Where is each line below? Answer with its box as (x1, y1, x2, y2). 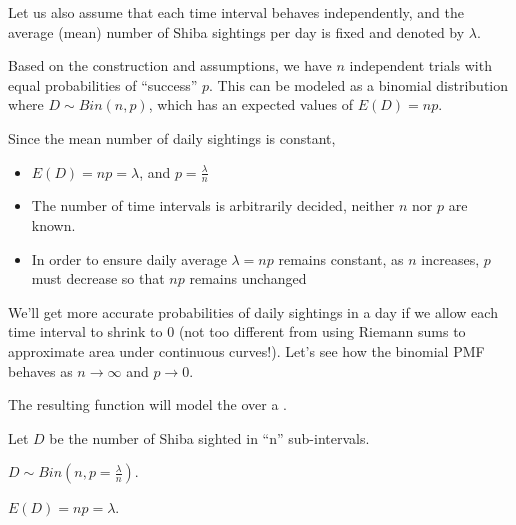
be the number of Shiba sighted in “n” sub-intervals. (49, 427, 370, 448)
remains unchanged (189, 268, 307, 289)
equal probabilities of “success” (8, 74, 198, 95)
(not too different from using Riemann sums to (178, 321, 466, 342)
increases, (421, 248, 480, 269)
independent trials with (349, 55, 492, 76)
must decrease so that (31, 268, 165, 289)
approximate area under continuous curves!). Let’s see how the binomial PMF (8, 340, 485, 361)
